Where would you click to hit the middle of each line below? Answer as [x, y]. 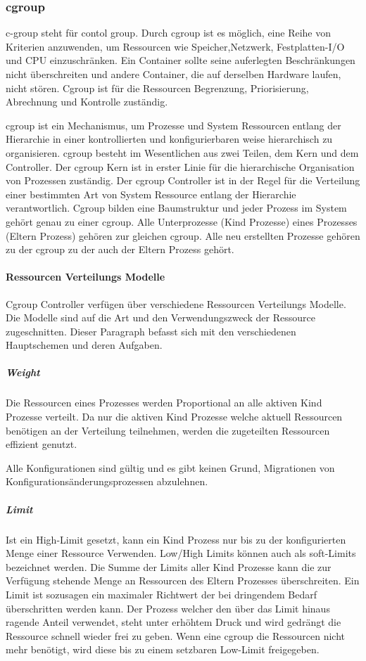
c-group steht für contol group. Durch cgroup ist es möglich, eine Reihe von [169, 33]
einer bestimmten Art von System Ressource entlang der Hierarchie [151, 194]
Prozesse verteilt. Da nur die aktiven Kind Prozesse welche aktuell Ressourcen [174, 417]
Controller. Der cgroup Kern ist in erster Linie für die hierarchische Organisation [180, 166]
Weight [23, 372]
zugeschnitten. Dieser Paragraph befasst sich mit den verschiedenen [151, 331]
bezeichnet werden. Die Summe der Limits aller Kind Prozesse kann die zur [169, 566]
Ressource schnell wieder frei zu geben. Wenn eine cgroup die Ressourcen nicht [175, 635]
